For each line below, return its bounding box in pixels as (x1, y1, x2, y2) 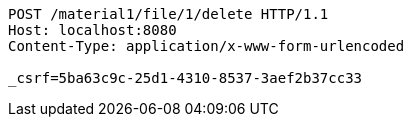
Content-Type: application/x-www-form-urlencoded (8, 38, 405, 54)
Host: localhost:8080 (8, 22, 177, 38)
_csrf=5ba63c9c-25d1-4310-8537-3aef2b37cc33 (8, 70, 363, 86)
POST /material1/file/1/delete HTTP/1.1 (8, 6, 329, 22)
